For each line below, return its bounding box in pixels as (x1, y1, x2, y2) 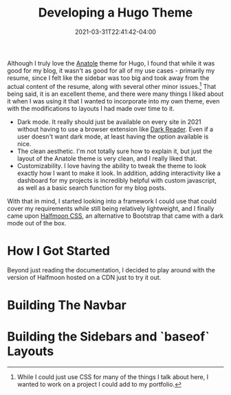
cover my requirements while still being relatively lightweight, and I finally (7, 204, 214, 212)
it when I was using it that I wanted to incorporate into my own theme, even (7, 97, 220, 105)
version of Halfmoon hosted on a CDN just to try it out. (7, 273, 162, 281)
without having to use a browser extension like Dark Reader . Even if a (16, 125, 214, 133)
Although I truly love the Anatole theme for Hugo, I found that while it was (7, 59, 215, 67)
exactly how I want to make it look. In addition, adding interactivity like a (16, 169, 221, 177)
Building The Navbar (7, 297, 127, 313)
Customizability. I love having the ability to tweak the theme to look (16, 161, 207, 170)
